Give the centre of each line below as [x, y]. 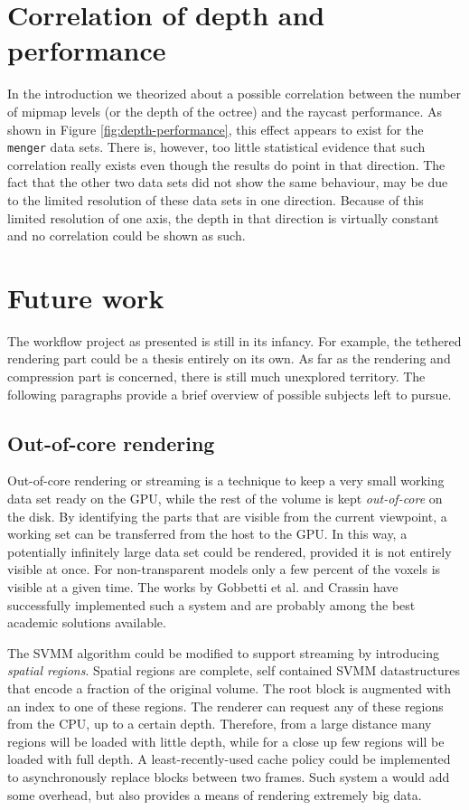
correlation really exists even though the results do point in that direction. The [226, 164]
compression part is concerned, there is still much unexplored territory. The [216, 377]
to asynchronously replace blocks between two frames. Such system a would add [229, 776]
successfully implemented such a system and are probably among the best [211, 604]
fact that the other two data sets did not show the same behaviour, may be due [228, 182]
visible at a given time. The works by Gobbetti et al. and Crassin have [203, 586]
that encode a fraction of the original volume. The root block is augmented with [229, 688]
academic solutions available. [87, 622]
